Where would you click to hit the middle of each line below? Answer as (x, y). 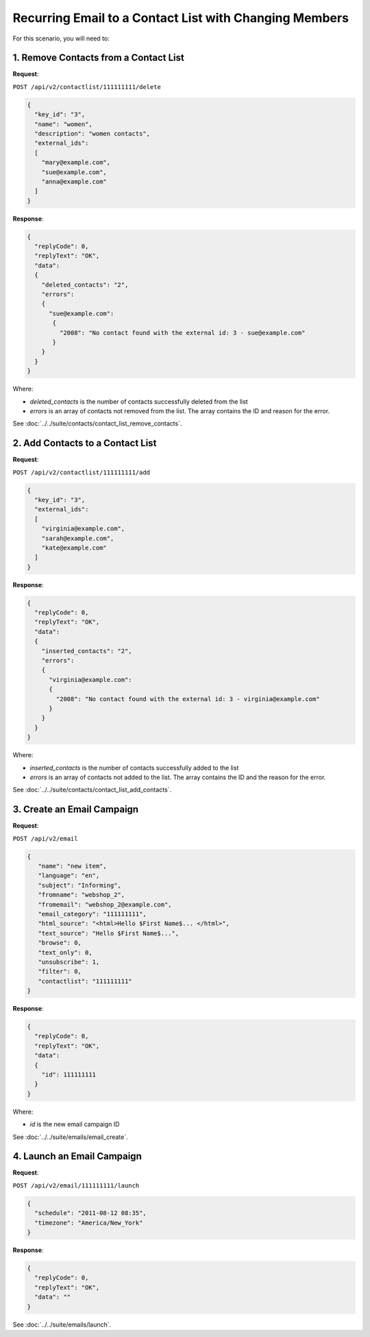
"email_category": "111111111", (92, 914)
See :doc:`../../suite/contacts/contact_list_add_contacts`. (92, 790)
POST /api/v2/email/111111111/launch (76, 1185)
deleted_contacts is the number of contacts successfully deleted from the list (139, 402)
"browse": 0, (60, 943)
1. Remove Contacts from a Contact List (98, 58)
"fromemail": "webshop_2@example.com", (105, 904)
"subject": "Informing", (79, 885)
